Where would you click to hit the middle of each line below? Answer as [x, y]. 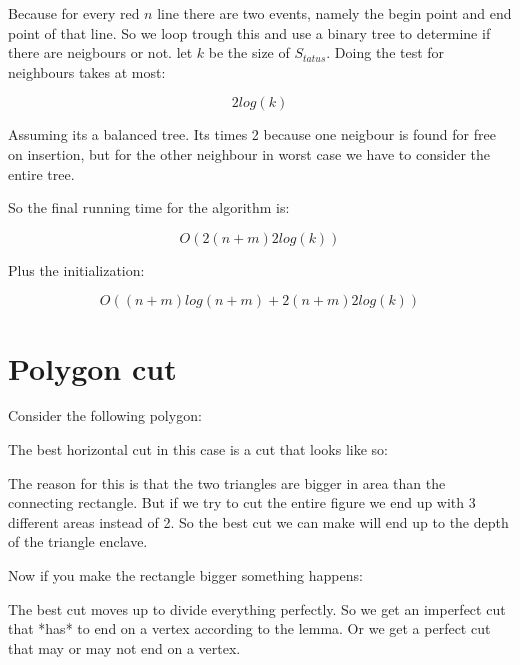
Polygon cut [92, 367]
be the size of [249, 52]
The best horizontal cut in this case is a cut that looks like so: [198, 449]
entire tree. [41, 173]
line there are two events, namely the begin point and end [334, 13]
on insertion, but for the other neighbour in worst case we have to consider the [249, 153]
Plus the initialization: [76, 269]
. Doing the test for [385, 52]
